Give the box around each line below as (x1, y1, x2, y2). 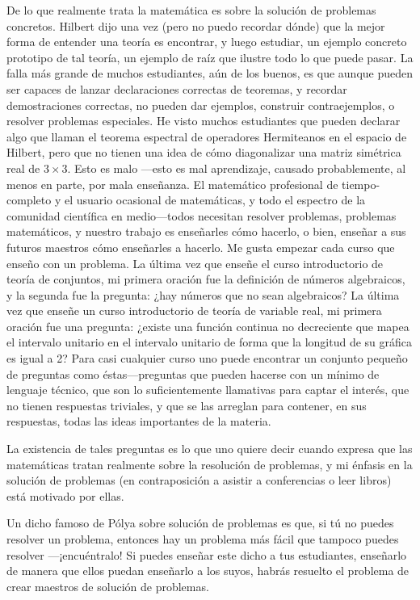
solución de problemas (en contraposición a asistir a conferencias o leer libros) (6, 472, 392, 489)
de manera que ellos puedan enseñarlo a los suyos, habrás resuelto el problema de (6, 562, 409, 579)
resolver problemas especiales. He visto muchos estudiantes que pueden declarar (6, 112, 401, 129)
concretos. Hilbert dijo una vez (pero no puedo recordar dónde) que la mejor (6, 17, 385, 34)
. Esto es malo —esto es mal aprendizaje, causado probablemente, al (67, 159, 406, 176)
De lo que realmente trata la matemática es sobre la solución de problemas (6, 2, 376, 18)
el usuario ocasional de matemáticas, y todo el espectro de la (64, 191, 366, 208)
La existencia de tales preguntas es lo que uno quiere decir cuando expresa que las (6, 440, 413, 457)
